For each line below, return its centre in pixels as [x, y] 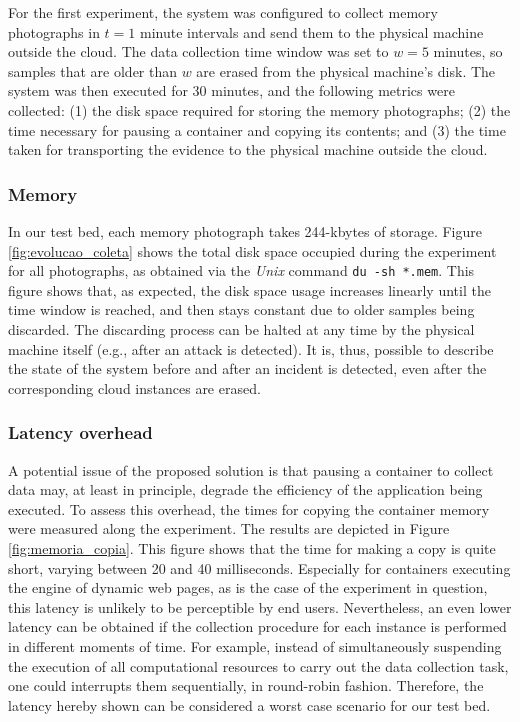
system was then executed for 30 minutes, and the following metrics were [231, 90]
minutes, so [468, 51]
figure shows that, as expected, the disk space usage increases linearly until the [249, 289]
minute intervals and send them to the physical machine [311, 31]
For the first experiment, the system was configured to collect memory [223, 12]
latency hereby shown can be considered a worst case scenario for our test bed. [249, 704]
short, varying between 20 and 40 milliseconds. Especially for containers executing [259, 567]
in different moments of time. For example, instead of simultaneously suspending [255, 645]
